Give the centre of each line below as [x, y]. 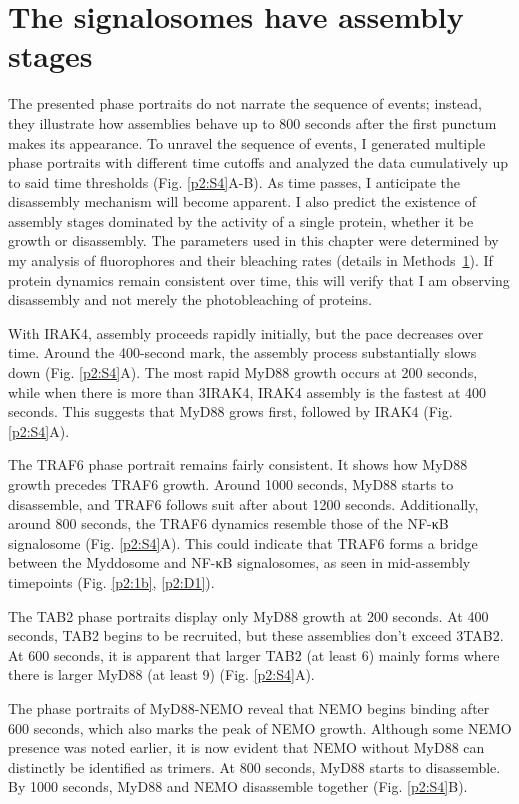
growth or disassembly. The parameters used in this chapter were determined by [253, 240]
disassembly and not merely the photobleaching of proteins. [190, 299]
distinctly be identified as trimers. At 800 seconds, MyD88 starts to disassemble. [254, 766]
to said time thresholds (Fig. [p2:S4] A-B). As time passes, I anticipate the [234, 181]
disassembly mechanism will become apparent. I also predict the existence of [242, 201]
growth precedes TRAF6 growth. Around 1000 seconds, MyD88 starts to [231, 484]
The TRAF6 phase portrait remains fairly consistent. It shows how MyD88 [238, 464]
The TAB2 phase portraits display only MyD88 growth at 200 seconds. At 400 [248, 615]
